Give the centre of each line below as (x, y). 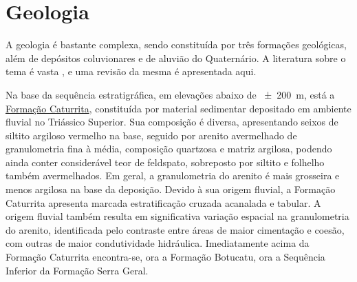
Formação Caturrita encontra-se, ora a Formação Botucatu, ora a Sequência (165, 257)
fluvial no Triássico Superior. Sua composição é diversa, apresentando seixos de (172, 122)
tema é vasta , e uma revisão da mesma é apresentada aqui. (131, 71)
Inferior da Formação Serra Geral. (77, 270)
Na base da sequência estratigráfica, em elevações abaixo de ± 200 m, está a (170, 94)
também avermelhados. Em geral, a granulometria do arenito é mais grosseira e (173, 175)
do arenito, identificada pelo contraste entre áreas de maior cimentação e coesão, (175, 229)
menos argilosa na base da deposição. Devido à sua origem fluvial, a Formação (171, 189)
